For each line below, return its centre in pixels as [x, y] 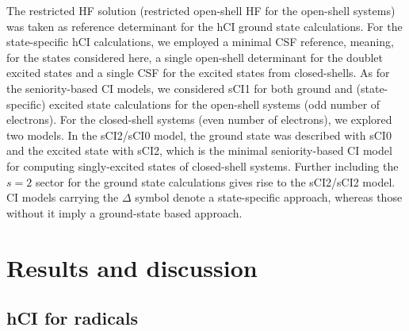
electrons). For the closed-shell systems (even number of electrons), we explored [199, 119]
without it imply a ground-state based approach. [124, 212]
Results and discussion [132, 267]
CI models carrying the [63, 197]
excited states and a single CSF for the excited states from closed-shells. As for [198, 73]
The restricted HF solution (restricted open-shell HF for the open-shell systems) [201, 10]
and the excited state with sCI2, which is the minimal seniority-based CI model [199, 150]
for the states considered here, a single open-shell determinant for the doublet [195, 57]
